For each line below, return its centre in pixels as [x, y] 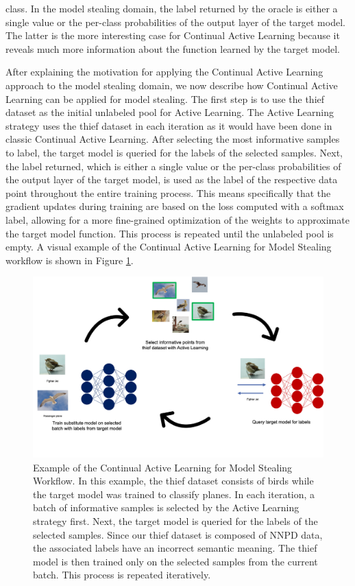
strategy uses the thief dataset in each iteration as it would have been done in [169, 125]
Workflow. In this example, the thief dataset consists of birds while [173, 481]
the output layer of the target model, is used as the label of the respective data [172, 179]
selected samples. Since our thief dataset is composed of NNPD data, [178, 534]
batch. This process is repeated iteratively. [122, 575]
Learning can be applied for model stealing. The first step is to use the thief [165, 98]
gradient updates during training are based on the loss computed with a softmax [175, 206]
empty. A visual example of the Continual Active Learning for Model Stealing [169, 247]
